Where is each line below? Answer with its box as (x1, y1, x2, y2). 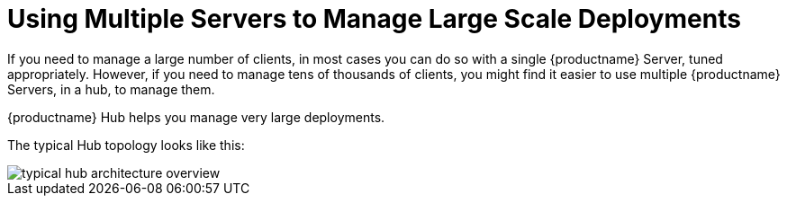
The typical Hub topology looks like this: (7, 137, 245, 153)
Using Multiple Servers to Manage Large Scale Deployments (7, 4, 741, 34)
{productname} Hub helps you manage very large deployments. (7, 109, 385, 125)
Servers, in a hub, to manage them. (7, 81, 215, 97)
